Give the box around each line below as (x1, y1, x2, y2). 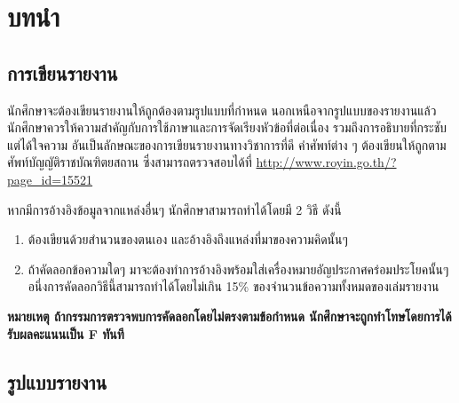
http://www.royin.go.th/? (256, 153, 397, 171)
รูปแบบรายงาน (7, 367, 107, 395)
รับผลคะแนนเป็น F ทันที (7, 324, 124, 343)
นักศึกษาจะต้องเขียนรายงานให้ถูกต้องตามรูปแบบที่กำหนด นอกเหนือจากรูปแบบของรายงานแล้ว (7, 100, 437, 119)
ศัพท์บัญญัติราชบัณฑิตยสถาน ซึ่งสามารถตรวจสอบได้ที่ (7, 153, 252, 171)
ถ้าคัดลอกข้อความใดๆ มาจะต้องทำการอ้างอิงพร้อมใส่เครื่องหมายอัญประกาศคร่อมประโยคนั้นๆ (28, 259, 449, 278)
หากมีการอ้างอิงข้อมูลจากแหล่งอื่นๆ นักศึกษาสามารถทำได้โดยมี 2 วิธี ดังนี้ (7, 200, 342, 218)
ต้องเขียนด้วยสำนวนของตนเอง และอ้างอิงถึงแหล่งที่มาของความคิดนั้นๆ (28, 230, 348, 249)
